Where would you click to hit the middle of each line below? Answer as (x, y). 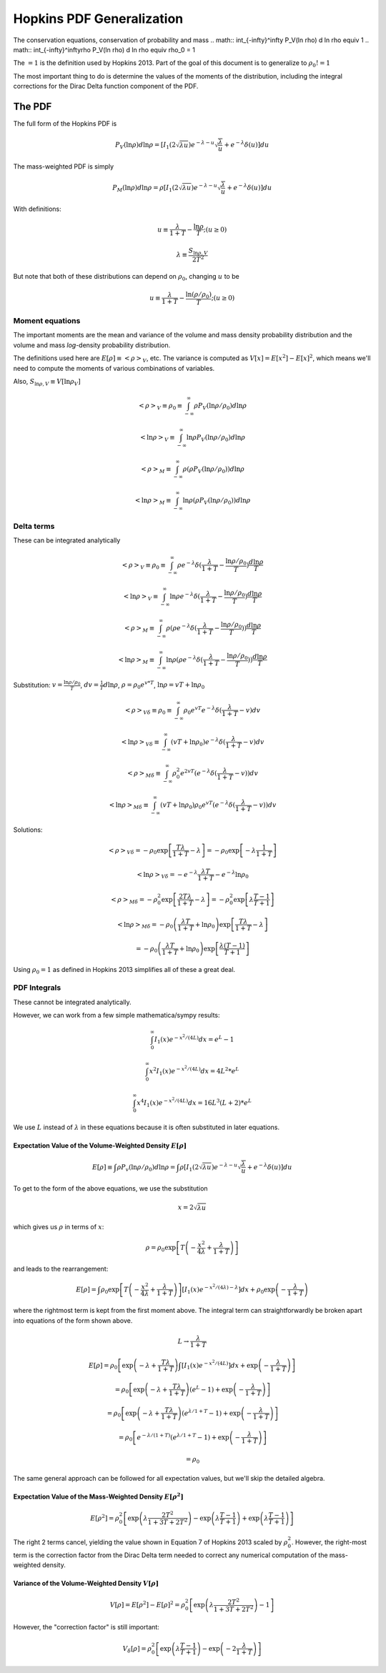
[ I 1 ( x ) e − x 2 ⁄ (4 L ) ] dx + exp (220, 1365)
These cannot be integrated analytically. (72, 1002)
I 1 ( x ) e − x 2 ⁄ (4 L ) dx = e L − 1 (194, 1039)
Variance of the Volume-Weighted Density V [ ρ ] (86, 1584)
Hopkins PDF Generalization (98, 19)
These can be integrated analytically (67, 540)
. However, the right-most (329, 1542)
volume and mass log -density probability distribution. (92, 345)
